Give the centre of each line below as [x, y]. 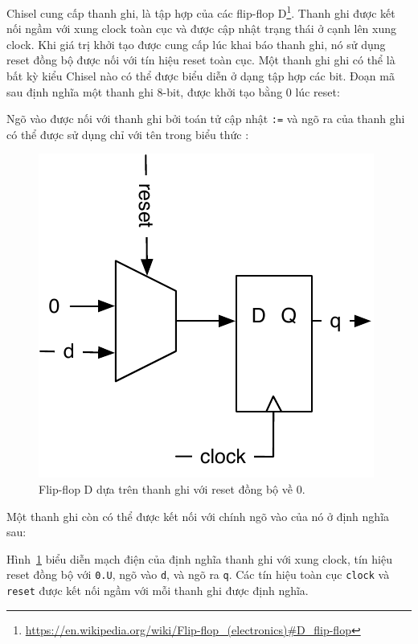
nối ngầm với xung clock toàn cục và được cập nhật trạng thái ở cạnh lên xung [202, 29]
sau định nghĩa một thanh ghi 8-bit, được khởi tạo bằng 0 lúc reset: [173, 91]
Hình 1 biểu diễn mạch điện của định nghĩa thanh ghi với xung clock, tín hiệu [199, 558]
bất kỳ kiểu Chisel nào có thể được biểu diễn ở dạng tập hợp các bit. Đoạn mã [201, 76]
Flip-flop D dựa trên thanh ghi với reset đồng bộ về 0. [172, 489]
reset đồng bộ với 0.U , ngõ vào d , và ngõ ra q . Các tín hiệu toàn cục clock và [198, 574]
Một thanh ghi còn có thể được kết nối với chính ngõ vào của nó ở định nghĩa [198, 516]
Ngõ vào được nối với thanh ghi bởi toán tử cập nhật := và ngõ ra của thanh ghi [206, 119]
